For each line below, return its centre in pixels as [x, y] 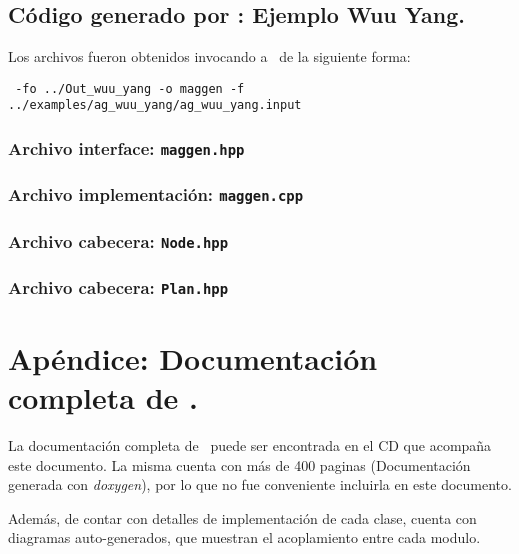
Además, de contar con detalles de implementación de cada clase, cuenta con [242, 517]
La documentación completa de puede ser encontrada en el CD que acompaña [250, 445]
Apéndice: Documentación [193, 357]
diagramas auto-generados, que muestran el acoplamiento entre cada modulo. [244, 537]
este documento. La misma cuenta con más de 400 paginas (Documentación [239, 464]
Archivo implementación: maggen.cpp [156, 194]
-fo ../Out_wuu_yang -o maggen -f [130, 88]
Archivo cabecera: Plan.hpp [118, 287]
